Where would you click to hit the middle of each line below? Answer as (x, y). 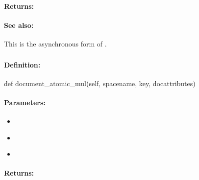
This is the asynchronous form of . (55, 43)
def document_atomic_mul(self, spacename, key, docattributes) (100, 83)
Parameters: (25, 102)
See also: (19, 25)
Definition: (22, 64)
